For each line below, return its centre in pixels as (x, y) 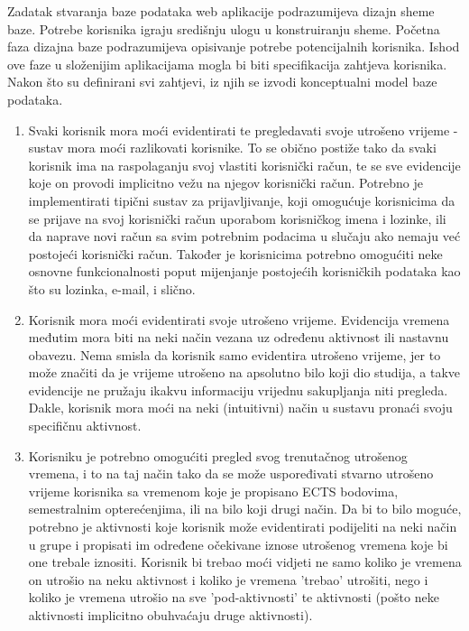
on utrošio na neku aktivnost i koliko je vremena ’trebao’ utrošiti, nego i (228, 579)
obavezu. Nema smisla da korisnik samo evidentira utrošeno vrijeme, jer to (234, 354)
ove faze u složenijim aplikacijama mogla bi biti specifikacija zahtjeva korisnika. (227, 64)
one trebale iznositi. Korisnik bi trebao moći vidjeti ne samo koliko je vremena (245, 562)
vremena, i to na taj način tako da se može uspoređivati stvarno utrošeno (231, 473)
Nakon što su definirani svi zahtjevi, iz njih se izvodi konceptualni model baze (222, 82)
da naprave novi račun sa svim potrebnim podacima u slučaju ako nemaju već (244, 236)
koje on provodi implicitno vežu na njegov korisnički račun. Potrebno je (225, 183)
